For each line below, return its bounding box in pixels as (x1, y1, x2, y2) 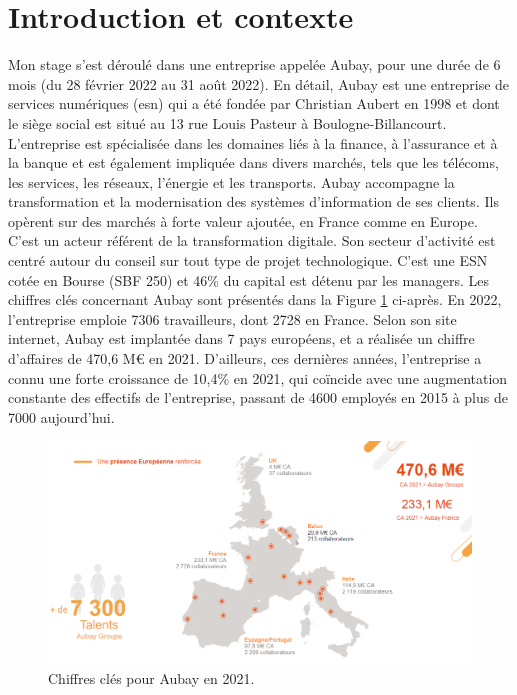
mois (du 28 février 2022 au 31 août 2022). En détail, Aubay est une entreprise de (8, 73, 510, 94)
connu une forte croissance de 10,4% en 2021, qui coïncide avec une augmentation (8, 367, 508, 388)
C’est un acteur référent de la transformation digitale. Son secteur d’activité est (8, 230, 496, 251)
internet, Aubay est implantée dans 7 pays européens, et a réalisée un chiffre (8, 328, 475, 349)
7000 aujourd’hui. (8, 406, 115, 427)
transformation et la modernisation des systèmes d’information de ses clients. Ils (8, 191, 499, 212)
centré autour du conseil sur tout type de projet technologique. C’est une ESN (8, 250, 488, 271)
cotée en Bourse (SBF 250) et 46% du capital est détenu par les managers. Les (8, 269, 490, 290)
